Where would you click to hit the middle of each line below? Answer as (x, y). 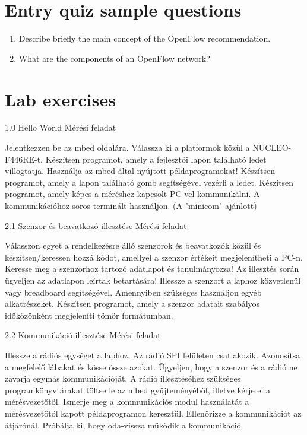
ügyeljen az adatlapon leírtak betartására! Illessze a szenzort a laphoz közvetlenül (153, 280)
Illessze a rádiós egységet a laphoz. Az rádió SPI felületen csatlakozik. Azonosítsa (153, 355)
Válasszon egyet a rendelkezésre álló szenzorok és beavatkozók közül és (133, 245)
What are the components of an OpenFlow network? (114, 58)
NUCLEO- (272, 147)
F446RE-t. (24, 159)
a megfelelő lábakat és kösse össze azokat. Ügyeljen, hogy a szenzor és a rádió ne (151, 366)
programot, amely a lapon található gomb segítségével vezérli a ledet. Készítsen (149, 182)
